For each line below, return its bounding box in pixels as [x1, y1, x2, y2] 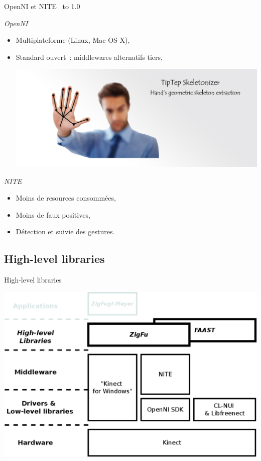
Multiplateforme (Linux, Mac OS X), [16, 35, 130, 45]
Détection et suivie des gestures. [16, 226, 115, 237]
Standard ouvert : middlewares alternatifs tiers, [16, 51, 163, 62]
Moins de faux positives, [16, 209, 90, 220]
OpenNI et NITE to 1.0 [4, 1, 80, 11]
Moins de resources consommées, [16, 193, 116, 203]
